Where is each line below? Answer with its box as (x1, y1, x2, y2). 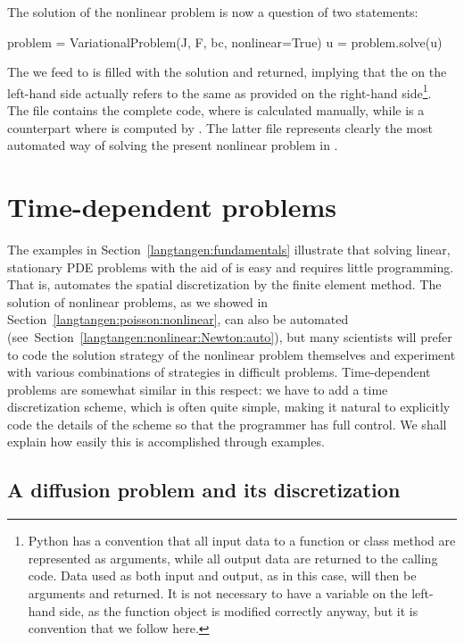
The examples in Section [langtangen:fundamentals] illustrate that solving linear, (7, 239, 451, 258)
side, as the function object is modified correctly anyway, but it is (59, 601, 418, 620)
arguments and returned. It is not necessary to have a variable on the (28, 584, 408, 603)
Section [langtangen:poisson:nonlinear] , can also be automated (7, 310, 349, 329)
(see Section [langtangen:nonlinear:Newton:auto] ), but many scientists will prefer (7, 327, 452, 346)
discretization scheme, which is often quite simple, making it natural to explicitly (7, 397, 451, 416)
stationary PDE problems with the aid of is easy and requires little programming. (7, 257, 454, 276)
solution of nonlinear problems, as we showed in (7, 292, 269, 311)
